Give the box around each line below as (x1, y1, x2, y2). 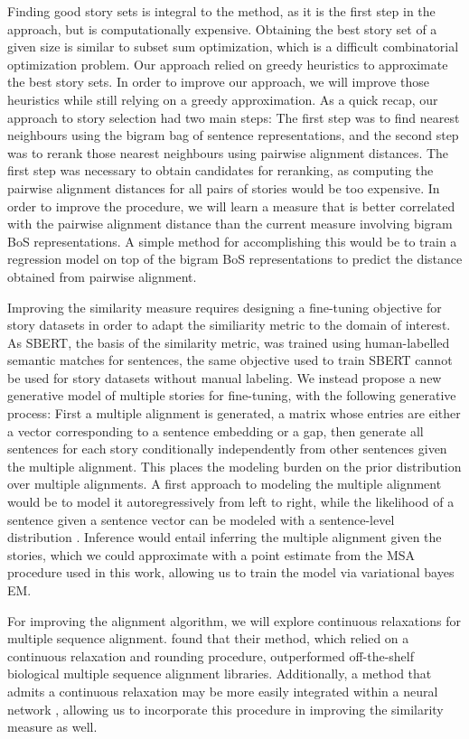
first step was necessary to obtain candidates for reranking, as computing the (7, 161, 434, 180)
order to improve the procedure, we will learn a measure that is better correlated (7, 196, 455, 215)
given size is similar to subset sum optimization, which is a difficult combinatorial (7, 37, 459, 56)
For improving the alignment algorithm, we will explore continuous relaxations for (7, 611, 461, 630)
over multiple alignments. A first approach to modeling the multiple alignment (7, 474, 442, 493)
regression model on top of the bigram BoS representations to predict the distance (7, 249, 463, 268)
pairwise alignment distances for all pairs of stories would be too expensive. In (7, 178, 440, 197)
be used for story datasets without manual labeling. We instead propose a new (7, 368, 442, 387)
